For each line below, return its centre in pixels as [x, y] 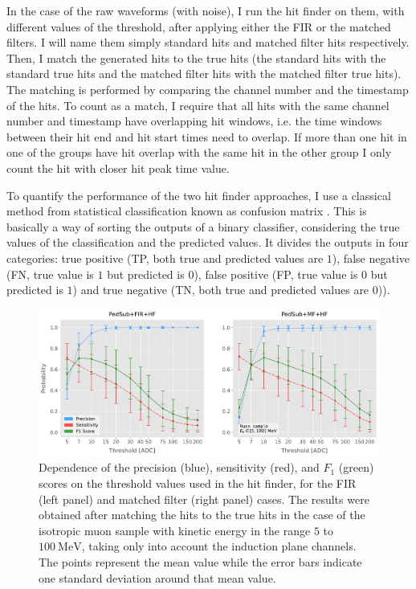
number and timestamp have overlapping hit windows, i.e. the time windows [194, 121]
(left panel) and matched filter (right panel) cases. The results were [204, 499]
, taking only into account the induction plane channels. [219, 546]
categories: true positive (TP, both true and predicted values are [165, 258]
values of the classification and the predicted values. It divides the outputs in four [208, 242]
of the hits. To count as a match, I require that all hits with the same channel [198, 105]
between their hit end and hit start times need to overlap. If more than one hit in [207, 136]
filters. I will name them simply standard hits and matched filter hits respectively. [208, 42]
